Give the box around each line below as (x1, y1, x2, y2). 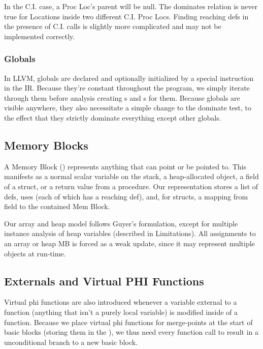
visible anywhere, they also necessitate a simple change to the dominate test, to (4, 102, 251, 113)
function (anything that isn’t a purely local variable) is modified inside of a (4, 306, 238, 317)
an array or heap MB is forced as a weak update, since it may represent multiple (4, 238, 255, 248)
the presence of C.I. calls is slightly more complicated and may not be (4, 21, 221, 32)
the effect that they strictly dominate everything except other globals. (4, 112, 221, 123)
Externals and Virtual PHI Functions (4, 273, 204, 288)
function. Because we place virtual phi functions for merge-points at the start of (4, 316, 253, 327)
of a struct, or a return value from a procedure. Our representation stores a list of (4, 181, 258, 191)
